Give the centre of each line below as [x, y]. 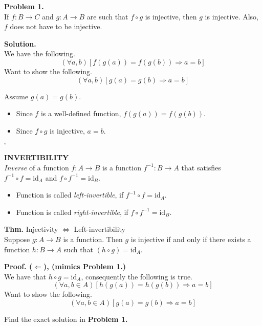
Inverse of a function [37, 167]
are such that [107, 16]
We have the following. [40, 53]
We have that [25, 276]
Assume [16, 96]
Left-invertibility [100, 229]
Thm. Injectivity [31, 229]
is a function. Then [93, 239]
